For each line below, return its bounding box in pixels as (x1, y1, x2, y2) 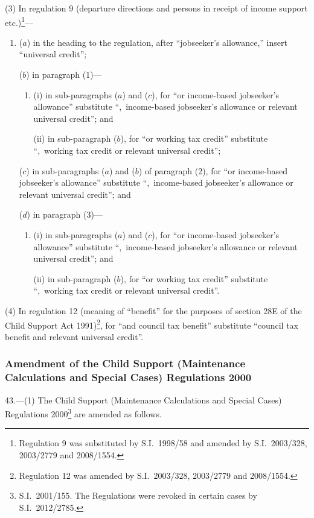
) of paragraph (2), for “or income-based (138, 164, 288, 177)
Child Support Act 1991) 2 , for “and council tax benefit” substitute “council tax (5, 317, 299, 331)
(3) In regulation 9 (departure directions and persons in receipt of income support (5, 2, 308, 14)
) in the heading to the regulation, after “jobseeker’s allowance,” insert (27, 36, 287, 48)
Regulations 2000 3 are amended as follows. (5, 406, 162, 420)
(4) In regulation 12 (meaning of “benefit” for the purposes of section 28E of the (5, 304, 302, 317)
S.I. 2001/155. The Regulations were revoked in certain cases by (19, 489, 257, 502)
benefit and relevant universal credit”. (5, 330, 144, 343)
